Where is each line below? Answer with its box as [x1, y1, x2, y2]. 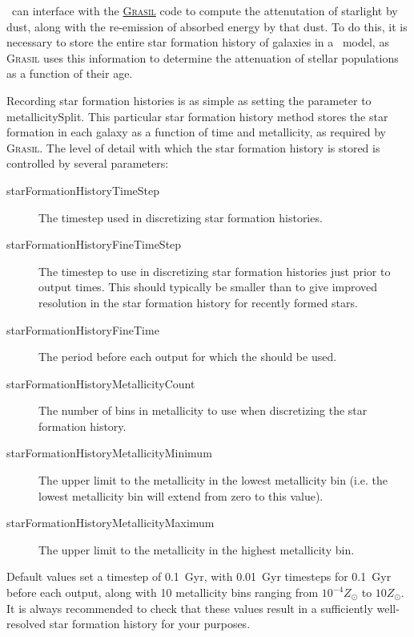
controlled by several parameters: [6, 155, 169, 172]
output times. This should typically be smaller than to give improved [38, 278, 378, 295]
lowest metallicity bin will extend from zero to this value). [38, 487, 324, 504]
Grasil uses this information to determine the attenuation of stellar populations [6, 49, 399, 66]
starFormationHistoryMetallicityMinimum [6, 444, 212, 461]
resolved [6, 615, 46, 632]
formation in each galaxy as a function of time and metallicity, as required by [6, 124, 386, 140]
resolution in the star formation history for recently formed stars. [38, 294, 358, 310]
